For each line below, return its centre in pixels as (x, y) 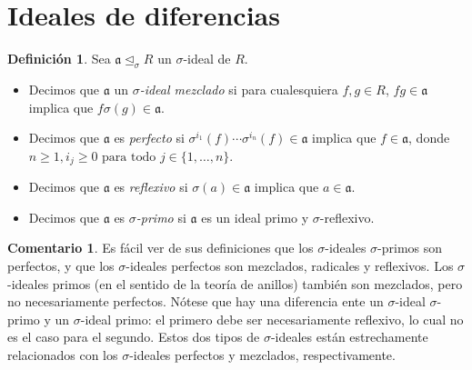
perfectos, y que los (61, 265)
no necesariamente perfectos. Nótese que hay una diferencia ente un (196, 301)
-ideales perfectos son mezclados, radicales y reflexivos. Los (290, 265)
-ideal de (207, 59)
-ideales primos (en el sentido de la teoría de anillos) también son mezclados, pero (235, 283)
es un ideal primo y (255, 217)
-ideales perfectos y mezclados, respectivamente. (262, 354)
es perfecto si (149, 138)
